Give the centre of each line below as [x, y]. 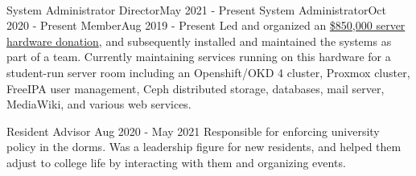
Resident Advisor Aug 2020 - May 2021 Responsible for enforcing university [193, 131]
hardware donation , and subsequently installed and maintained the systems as [199, 41]
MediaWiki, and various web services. [99, 104]
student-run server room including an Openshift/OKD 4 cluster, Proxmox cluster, [208, 72]
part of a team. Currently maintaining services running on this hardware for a [199, 57]
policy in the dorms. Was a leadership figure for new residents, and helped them [204, 147]
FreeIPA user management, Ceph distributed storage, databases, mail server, [196, 88]
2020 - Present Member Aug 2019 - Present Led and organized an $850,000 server [206, 25]
